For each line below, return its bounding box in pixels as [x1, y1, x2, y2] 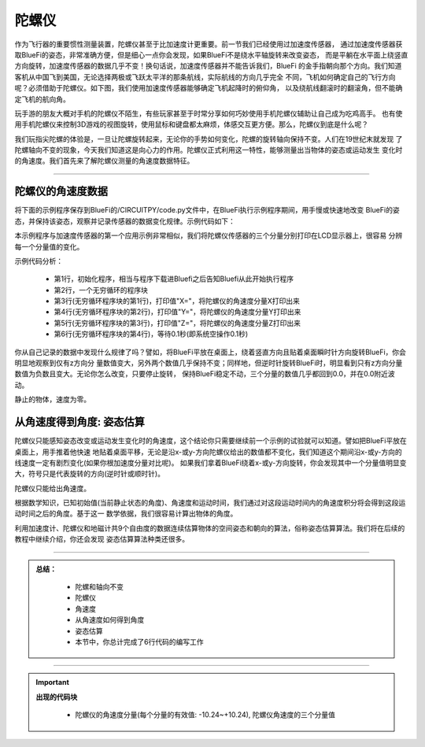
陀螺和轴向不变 [75, 582, 124, 592]
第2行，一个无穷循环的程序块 [54, 285, 149, 294]
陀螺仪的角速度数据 [14, 185, 108, 198]
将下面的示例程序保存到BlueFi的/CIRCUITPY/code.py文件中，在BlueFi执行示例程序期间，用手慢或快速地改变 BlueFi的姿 [14, 205, 401, 215]
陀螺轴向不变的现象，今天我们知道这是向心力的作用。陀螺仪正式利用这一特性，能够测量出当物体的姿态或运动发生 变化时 [14, 146, 403, 155]
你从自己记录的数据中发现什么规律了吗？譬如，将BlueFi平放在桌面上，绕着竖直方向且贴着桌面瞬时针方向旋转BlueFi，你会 [14, 347, 407, 357]
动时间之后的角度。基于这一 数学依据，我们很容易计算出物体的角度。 [14, 508, 238, 519]
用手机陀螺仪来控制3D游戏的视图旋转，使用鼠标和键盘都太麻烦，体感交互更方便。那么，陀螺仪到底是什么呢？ [14, 120, 369, 129]
